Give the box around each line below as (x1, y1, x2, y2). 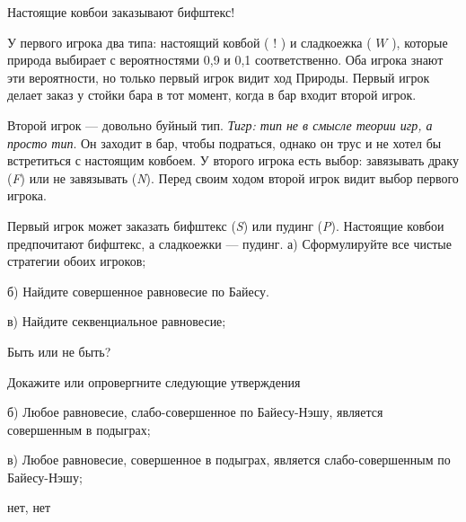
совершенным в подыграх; (7, 420, 151, 438)
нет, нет (7, 498, 51, 517)
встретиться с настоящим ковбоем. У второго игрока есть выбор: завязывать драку (7, 151, 459, 170)
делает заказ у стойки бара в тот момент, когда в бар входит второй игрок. (7, 85, 417, 104)
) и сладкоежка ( (280, 32, 372, 51)
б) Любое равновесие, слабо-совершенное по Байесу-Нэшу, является (7, 403, 383, 421)
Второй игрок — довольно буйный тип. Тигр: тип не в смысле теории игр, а (7, 115, 433, 134)
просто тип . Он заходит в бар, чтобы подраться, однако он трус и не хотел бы (7, 133, 442, 152)
